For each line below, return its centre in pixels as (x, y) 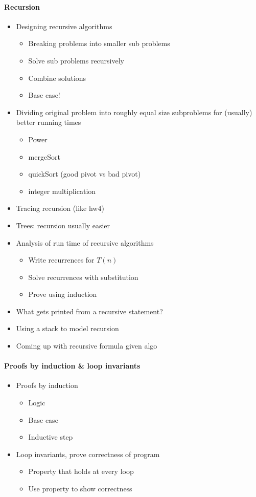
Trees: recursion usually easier (63, 225)
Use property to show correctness (80, 489)
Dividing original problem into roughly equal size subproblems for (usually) (134, 112)
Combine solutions (57, 78)
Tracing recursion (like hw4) (60, 208)
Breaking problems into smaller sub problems (99, 43)
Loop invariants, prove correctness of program (88, 454)
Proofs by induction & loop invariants (72, 366)
